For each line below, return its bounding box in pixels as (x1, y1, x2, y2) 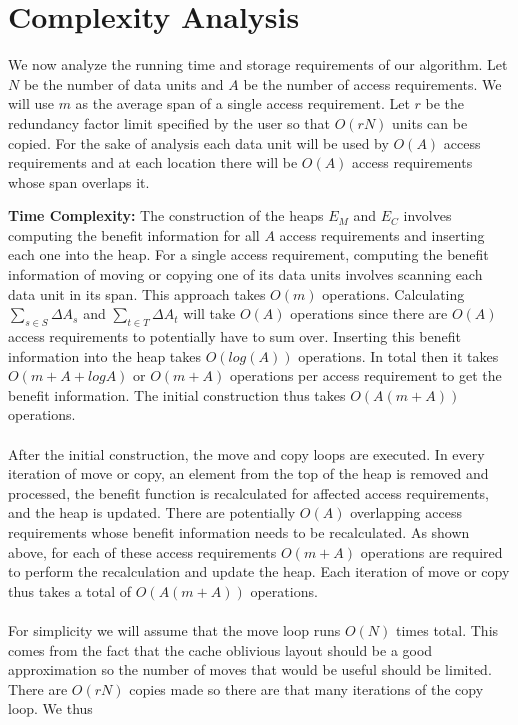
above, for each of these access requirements (8, 541, 277, 562)
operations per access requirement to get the (229, 365, 502, 386)
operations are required (360, 541, 503, 562)
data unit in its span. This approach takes (8, 283, 266, 304)
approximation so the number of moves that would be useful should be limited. (8, 659, 492, 680)
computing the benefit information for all (8, 224, 260, 245)
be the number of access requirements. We (243, 73, 502, 94)
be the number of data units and (23, 73, 224, 94)
